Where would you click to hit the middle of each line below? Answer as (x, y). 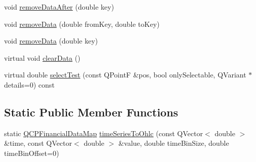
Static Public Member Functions (91, 112)
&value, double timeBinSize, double (174, 143)
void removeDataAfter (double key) (59, 7)
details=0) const (29, 84)
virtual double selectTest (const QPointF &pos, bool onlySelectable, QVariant (125, 75)
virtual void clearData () (42, 57)
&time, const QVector (38, 143)
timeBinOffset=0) (32, 153)
